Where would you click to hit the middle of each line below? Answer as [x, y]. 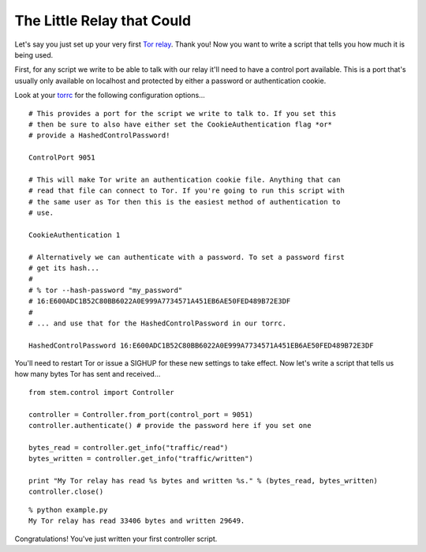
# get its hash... [64, 268]
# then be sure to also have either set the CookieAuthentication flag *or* [181, 124]
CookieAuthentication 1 [75, 235]
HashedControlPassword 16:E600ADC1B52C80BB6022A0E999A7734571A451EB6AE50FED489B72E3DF [201, 345]
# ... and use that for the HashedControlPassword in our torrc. [158, 323]
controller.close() [66, 492]
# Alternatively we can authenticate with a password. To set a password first [187, 257]
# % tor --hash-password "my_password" [106, 290]
